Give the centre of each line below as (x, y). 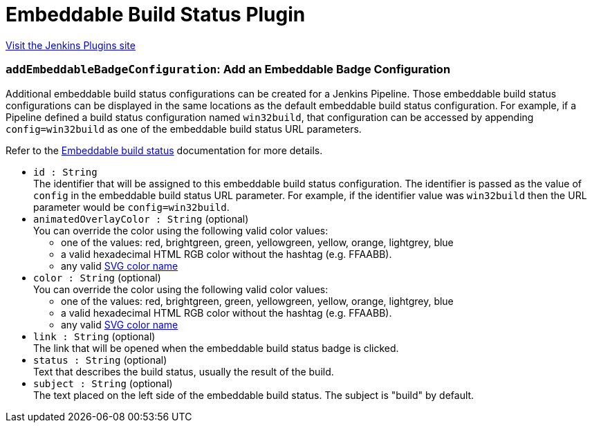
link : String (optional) (94, 336)
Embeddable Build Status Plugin (156, 15)
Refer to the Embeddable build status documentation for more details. (164, 150)
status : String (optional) (100, 360)
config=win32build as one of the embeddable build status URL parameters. (184, 129)
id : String (65, 172)
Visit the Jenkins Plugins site (71, 45)
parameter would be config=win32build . (131, 207)
